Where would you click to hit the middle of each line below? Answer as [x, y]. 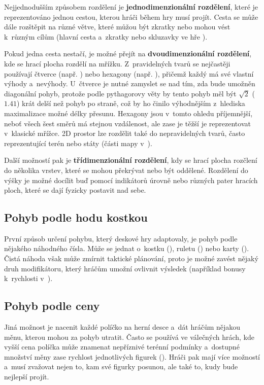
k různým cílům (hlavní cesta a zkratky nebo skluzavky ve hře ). [106, 36]
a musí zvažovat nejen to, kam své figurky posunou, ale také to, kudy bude [121, 366]
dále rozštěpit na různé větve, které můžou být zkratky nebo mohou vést [117, 27]
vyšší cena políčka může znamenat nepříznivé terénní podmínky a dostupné [122, 347]
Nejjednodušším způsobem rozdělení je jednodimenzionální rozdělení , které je [131, 7]
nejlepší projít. [27, 377]
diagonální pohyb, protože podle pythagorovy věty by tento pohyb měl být [120, 93]
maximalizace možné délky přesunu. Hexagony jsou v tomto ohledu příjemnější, [128, 113]
